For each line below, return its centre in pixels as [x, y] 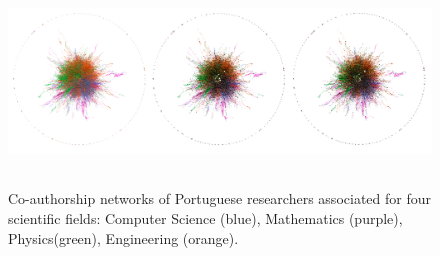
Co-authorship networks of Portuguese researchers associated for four [219, 198]
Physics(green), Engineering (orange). [123, 237]
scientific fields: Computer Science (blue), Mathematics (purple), [205, 218]
